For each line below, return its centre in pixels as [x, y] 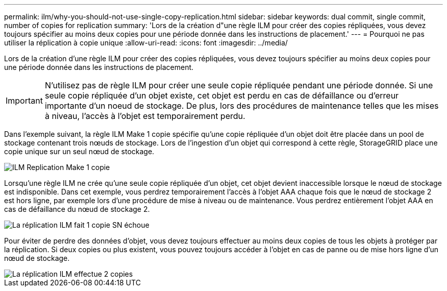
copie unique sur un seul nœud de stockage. [79, 151]
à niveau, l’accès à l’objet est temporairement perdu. [145, 116]
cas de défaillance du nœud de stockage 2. [77, 209]
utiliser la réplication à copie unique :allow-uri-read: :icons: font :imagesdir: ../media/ [146, 43]
